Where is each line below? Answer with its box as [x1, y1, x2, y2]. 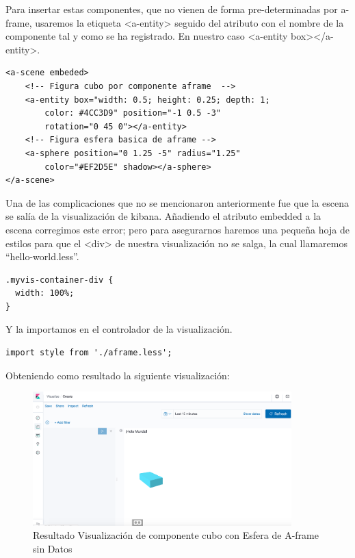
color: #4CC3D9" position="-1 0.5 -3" [44, 108, 221, 118]
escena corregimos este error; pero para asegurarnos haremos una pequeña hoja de [5, 222, 350, 236]
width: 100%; [15, 288, 75, 299]
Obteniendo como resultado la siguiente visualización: [5, 368, 230, 382]
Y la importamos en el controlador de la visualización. [5, 322, 233, 336]
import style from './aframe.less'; [5, 348, 172, 358]
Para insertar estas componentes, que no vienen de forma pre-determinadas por [5, 2, 338, 16]
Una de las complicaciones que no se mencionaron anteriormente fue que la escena [5, 195, 350, 210]
